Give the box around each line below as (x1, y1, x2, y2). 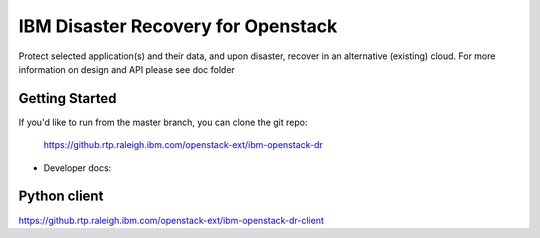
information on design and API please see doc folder (18, 63, 235, 75)
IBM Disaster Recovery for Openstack (18, 15, 338, 37)
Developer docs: (43, 161, 112, 174)
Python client (18, 188, 104, 205)
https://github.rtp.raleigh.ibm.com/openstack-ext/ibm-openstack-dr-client (18, 214, 324, 226)
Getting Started (18, 90, 117, 107)
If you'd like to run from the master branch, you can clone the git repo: (18, 116, 308, 128)
